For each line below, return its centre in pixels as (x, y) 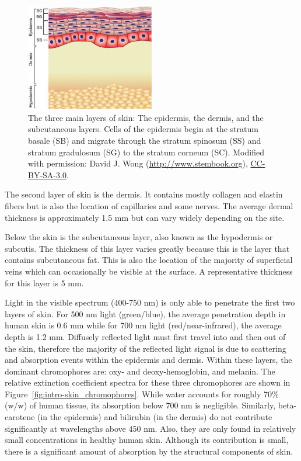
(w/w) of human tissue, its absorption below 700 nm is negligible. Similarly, (140, 405)
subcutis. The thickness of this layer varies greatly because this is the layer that (147, 248)
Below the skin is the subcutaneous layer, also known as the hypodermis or (139, 237)
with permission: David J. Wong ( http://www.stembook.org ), (138, 163)
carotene (20, 417)
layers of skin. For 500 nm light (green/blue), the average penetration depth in (145, 313)
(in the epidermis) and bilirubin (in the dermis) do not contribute (155, 417)
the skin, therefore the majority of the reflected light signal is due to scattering (146, 348)
